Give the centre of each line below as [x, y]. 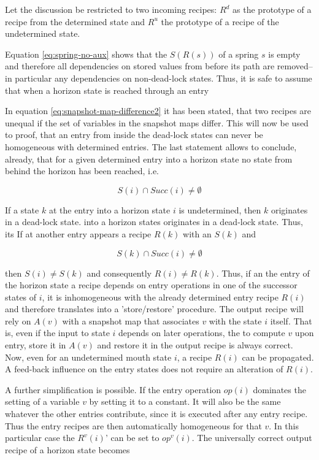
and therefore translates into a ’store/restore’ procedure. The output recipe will [154, 309]
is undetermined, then [220, 209]
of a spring [239, 54]
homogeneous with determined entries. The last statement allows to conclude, [151, 146]
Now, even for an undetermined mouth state [88, 357]
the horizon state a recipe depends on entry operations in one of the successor [151, 285]
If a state [22, 209]
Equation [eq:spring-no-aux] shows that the [86, 54]
